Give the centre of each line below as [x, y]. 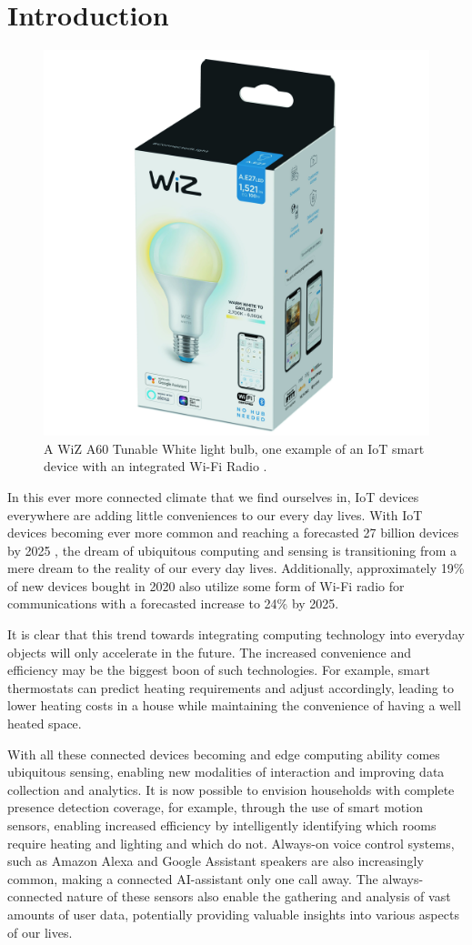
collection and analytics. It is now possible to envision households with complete [231, 789]
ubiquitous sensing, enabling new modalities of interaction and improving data [226, 772]
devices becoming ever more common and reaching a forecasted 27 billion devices [233, 533]
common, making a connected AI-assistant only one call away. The [193, 878]
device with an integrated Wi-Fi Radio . [156, 466]
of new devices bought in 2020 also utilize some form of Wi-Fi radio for [206, 585]
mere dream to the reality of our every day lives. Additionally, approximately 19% [236, 568]
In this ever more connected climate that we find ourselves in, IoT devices [213, 496]
